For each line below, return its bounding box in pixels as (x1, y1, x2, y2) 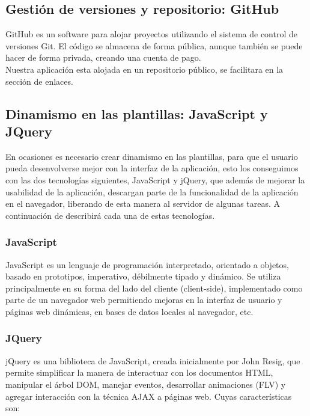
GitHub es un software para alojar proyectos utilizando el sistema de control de (5, 28, 297, 40)
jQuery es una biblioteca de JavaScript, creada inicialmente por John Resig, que (5, 354, 300, 367)
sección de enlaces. (5, 75, 73, 87)
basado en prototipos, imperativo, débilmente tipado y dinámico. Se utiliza (5, 270, 281, 283)
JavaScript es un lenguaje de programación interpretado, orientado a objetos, (5, 258, 289, 271)
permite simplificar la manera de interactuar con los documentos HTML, (5, 366, 273, 379)
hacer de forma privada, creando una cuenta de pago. (5, 51, 201, 64)
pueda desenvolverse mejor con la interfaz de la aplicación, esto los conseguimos (5, 162, 299, 174)
